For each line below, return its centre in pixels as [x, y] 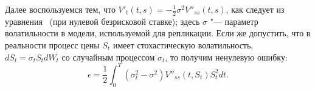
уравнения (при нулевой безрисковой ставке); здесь [102, 21]
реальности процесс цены [52, 45]
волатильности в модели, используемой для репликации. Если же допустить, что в [158, 33]
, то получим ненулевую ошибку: [226, 57]
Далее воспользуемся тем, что [60, 9]
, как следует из [255, 9]
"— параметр [234, 21]
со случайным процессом [108, 57]
